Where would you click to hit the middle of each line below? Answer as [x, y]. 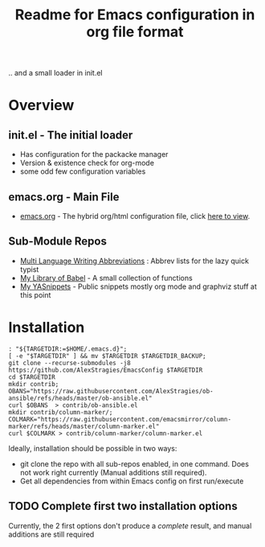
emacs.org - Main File [64, 197]
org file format [135, 32]
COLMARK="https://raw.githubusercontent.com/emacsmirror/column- [120, 419]
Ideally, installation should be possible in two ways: [93, 448]
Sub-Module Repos [57, 242]
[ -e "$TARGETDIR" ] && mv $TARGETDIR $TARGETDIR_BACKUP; [107, 356]
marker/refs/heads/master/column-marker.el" [84, 426]
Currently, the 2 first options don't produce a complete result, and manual [130, 525]
